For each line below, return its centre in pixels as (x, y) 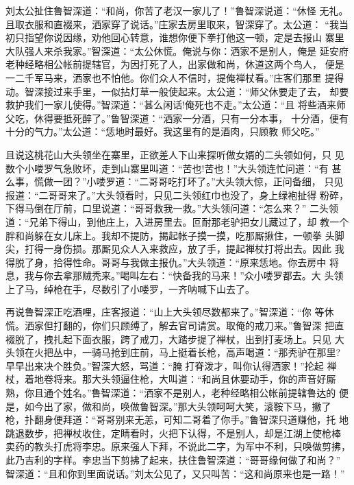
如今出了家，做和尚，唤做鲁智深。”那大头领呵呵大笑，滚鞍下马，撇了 (178, 406)
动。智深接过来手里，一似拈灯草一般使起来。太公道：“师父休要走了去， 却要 (177, 91)
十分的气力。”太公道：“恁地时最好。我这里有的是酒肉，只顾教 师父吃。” (163, 131)
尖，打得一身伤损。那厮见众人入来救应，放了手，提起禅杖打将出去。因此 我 (175, 249)
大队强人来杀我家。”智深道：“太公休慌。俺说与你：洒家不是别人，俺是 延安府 (177, 50)
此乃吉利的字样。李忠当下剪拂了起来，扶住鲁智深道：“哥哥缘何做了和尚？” (173, 460)
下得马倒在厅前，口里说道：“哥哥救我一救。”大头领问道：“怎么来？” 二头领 (172, 208)
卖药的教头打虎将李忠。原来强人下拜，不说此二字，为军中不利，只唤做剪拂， (178, 446)
